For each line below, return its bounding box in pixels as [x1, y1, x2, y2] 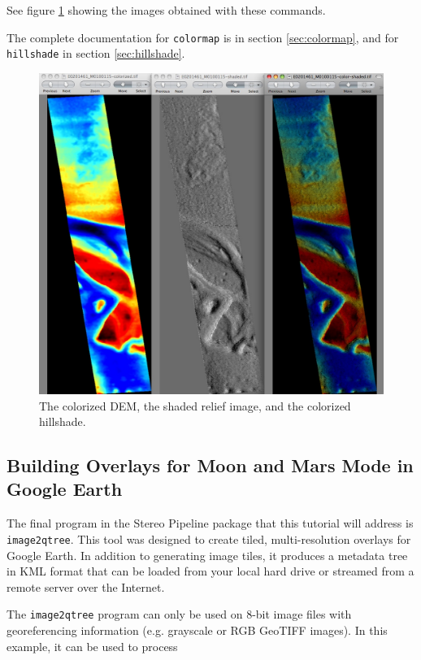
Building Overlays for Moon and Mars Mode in [7, 453, 414, 478]
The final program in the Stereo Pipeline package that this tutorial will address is [7, 515, 414, 532]
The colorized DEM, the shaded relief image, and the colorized [39, 397, 351, 414]
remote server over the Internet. [7, 578, 165, 595]
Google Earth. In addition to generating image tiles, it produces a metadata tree [7, 546, 408, 563]
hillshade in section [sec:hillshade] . [7, 45, 185, 62]
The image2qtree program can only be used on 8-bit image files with [7, 606, 352, 623]
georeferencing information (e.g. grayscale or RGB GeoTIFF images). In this [7, 621, 388, 638]
